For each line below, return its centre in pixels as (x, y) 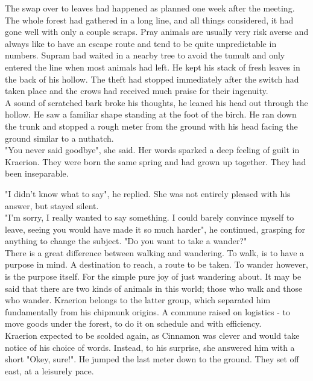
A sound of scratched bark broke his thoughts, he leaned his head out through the (156, 102)
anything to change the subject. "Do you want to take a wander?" (126, 241)
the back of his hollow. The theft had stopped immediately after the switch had (152, 79)
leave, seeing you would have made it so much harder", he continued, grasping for (155, 229)
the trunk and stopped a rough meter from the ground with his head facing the (151, 126)
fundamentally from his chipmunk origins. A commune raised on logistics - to (148, 311)
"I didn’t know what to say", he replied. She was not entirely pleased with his (148, 193)
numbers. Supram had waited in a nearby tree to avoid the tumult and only (145, 55)
